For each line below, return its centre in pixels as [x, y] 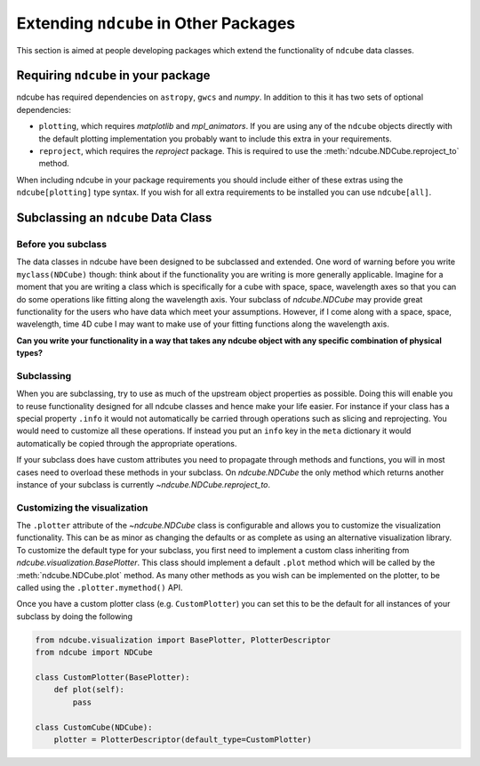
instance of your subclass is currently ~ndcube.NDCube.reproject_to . [144, 484]
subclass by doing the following [75, 616]
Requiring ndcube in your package [113, 76]
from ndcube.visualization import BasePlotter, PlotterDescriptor [183, 640]
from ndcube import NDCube [94, 653]
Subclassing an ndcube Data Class [114, 218]
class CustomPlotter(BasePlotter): [112, 677]
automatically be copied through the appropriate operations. [127, 443]
